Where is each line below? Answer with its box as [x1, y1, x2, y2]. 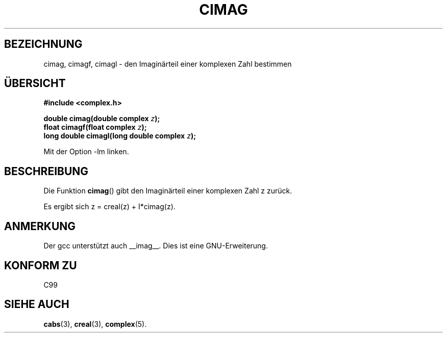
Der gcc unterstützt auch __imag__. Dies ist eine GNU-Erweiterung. [43, 241, 268, 250]
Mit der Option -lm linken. [43, 147, 129, 156]
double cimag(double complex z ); [43, 114, 160, 123]
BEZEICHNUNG [4, 38, 83, 51]
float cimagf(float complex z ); [43, 123, 147, 132]
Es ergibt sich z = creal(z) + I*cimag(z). [43, 202, 176, 211]
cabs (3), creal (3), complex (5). [43, 319, 147, 328]
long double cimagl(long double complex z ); [43, 131, 196, 141]
